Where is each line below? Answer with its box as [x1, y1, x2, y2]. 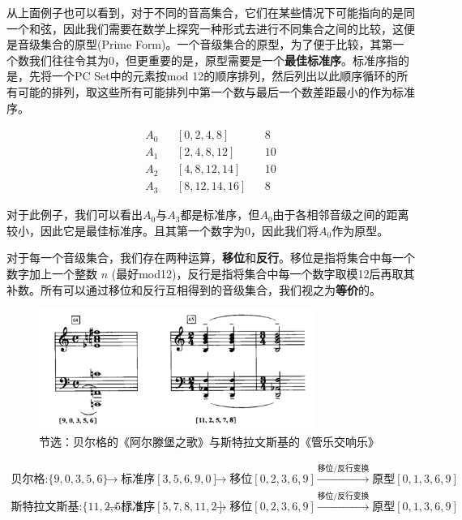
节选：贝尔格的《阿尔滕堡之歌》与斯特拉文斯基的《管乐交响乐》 [39, 432, 379, 449]
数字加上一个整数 [6, 265, 97, 282]
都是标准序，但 [180, 206, 260, 223]
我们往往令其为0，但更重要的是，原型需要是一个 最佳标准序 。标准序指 [28, 51, 398, 68]
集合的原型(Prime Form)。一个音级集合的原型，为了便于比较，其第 [40, 36, 393, 53]
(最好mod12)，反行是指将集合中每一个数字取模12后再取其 [111, 265, 415, 282]
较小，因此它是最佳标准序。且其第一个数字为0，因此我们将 [6, 221, 319, 239]
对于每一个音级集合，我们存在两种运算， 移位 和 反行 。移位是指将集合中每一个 [6, 249, 415, 266]
